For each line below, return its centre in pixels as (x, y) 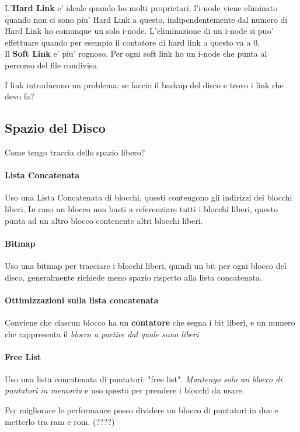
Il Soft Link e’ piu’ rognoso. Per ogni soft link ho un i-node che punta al (136, 53)
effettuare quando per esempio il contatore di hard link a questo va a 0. (132, 42)
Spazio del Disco (55, 128)
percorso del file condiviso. (52, 65)
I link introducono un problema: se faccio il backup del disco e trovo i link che (144, 84)
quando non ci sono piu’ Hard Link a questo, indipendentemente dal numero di (146, 19)
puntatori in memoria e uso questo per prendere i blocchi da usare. (125, 390)
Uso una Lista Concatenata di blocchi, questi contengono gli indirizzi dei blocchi (149, 197)
